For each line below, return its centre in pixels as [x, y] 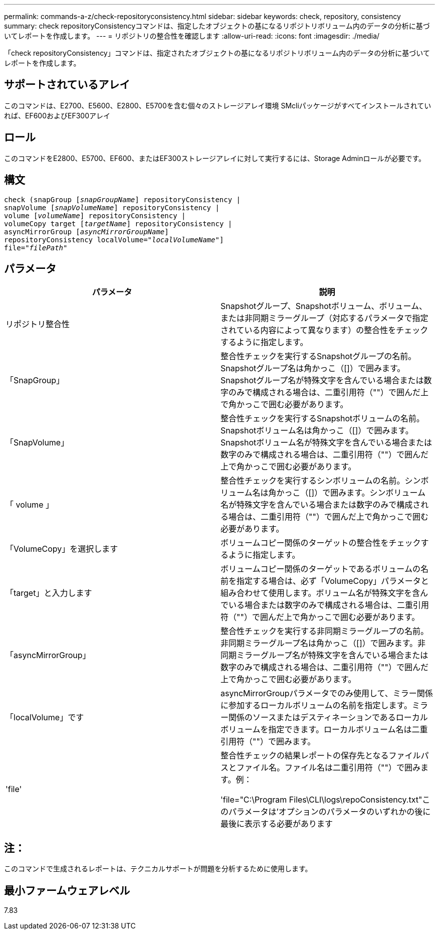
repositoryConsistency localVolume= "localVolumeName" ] [114, 240]
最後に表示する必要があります [277, 824]
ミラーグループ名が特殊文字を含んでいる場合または [333, 655]
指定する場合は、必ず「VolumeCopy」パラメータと [333, 581]
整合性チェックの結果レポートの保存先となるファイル [321, 756]
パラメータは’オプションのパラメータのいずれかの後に [330, 812]
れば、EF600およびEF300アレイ [57, 115]
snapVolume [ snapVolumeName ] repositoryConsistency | [112, 207]
